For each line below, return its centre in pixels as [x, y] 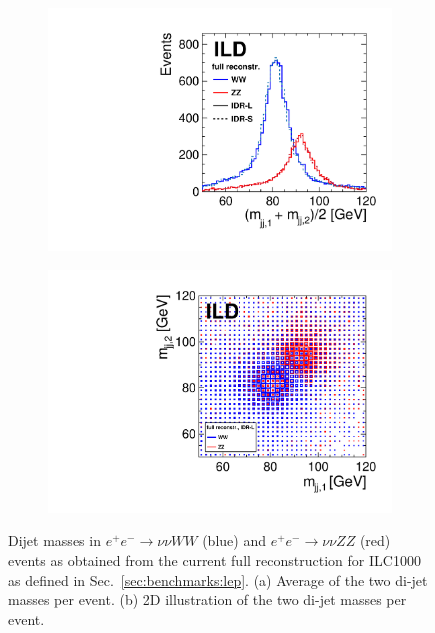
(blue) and [234, 540]
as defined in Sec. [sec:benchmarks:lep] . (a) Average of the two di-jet [218, 579]
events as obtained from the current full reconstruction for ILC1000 [214, 560]
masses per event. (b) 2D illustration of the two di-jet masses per [207, 599]
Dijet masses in [54, 540]
